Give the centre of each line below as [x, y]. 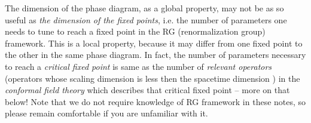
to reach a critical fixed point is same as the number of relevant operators [138, 66]
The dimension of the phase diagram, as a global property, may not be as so [144, 8]
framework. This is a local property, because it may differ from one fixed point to [154, 43]
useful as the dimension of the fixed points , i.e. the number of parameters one [146, 19]
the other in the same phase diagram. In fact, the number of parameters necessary [155, 55]
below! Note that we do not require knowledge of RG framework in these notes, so [155, 101]
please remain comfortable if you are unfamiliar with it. [106, 113]
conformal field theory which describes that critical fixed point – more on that [147, 90]
